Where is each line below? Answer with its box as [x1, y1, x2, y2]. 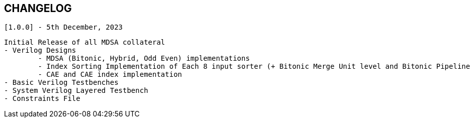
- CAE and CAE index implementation [38, 70, 182, 79]
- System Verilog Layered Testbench [4, 86, 148, 95]
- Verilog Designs [4, 46, 76, 55]
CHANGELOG [4, 2, 72, 15]
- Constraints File [4, 94, 80, 103]
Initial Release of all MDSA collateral [4, 38, 165, 47]
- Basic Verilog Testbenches [4, 78, 119, 87]
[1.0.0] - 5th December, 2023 [4, 23, 123, 32]
